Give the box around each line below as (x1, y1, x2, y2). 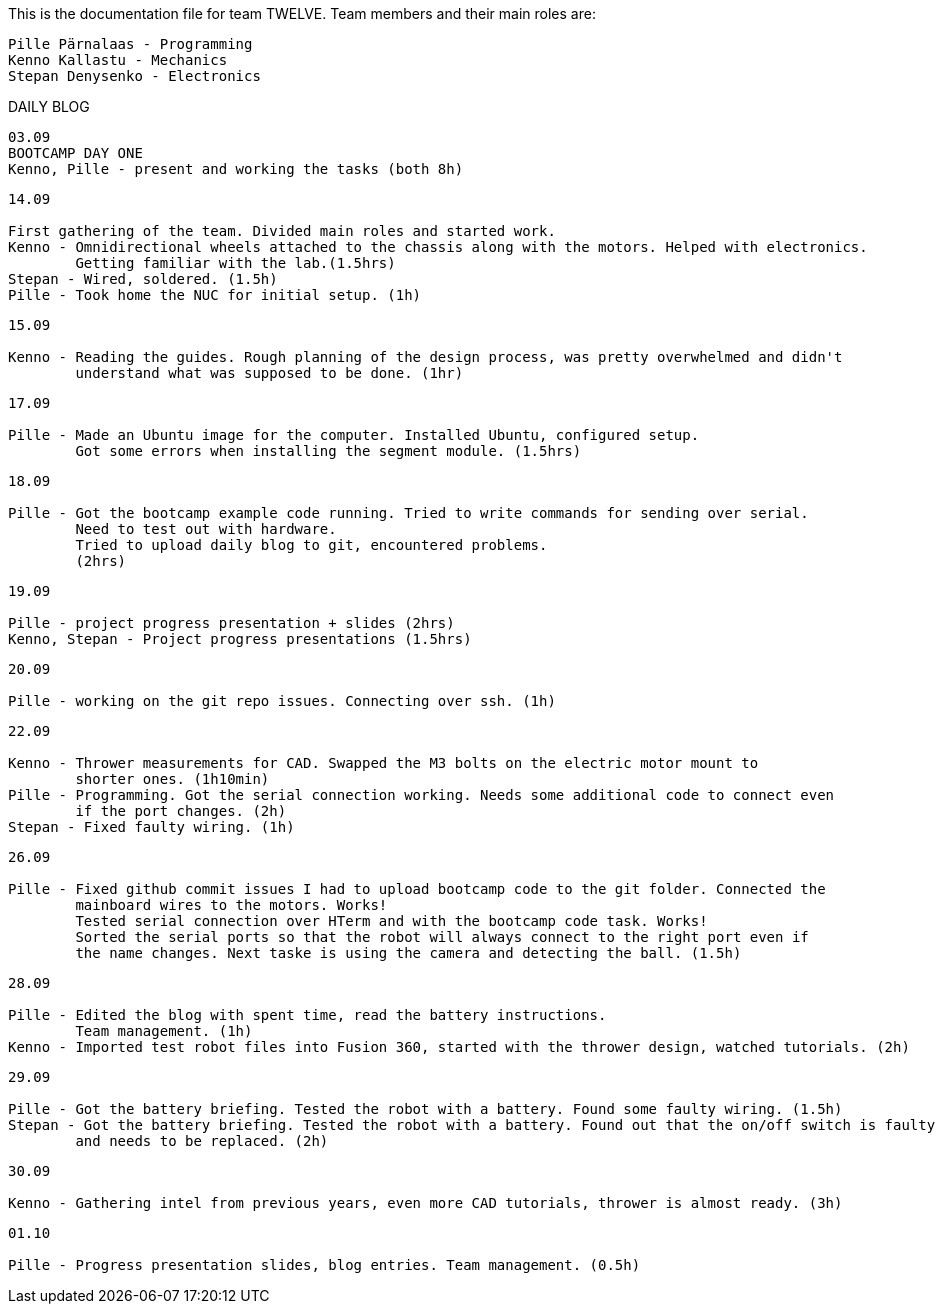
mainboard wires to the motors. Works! (75, 897, 388, 913)
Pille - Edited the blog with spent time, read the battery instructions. (8, 1007, 607, 1023)
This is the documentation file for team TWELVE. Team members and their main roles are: (8, 5, 596, 22)
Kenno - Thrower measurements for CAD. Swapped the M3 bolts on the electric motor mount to (8, 755, 759, 771)
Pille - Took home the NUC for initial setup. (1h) (8, 287, 422, 303)
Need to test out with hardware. (75, 521, 337, 537)
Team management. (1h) (75, 1023, 253, 1039)
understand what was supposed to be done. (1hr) (75, 365, 464, 381)
